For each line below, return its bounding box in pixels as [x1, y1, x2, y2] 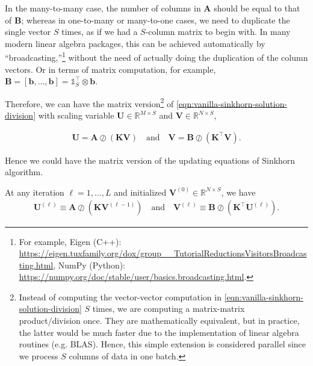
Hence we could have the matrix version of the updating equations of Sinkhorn [5, 154, 296, 166]
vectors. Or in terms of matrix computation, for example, [5, 63, 216, 75]
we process [19, 349, 58, 362]
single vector [5, 25, 51, 38]
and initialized [114, 185, 167, 198]
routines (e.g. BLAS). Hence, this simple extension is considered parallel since [19, 338, 306, 350]
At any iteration [5, 185, 64, 198]
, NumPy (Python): [53, 258, 126, 271]
